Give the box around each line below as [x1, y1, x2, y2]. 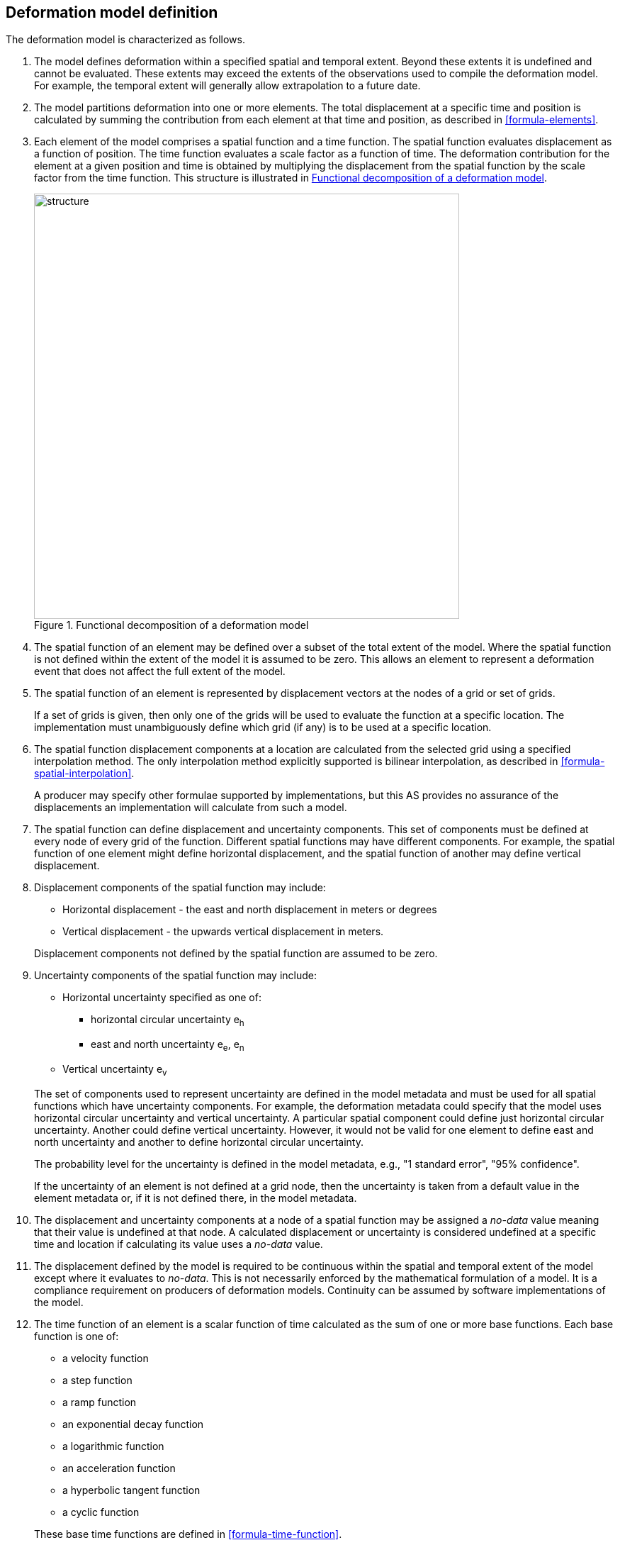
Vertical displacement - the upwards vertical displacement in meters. [62, 925, 384, 938]
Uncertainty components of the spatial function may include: [34, 969, 317, 982]
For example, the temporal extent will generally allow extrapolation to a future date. [34, 79, 421, 92]
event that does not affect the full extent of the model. [34, 665, 286, 678]
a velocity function [62, 1351, 149, 1364]
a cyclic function [62, 1505, 140, 1518]
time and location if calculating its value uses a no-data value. [34, 1237, 323, 1250]
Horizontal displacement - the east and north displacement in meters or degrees [62, 903, 437, 916]
